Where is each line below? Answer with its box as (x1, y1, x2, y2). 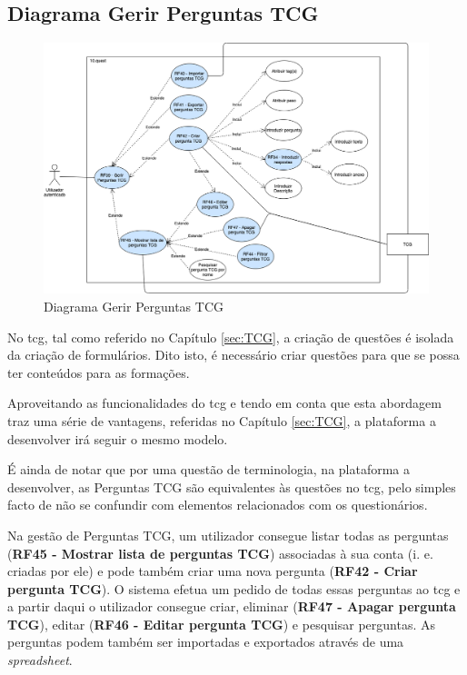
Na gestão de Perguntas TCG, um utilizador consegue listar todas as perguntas (7, 525, 449, 544)
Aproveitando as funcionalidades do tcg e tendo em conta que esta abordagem (7, 393, 442, 412)
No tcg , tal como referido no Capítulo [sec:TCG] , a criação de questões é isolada (7, 327, 454, 346)
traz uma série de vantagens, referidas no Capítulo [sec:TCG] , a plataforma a (7, 411, 436, 430)
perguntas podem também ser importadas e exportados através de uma (7, 632, 404, 651)
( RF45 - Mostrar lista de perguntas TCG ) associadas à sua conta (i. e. (7, 543, 433, 562)
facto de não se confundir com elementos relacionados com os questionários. (7, 495, 428, 514)
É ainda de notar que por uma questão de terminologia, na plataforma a (7, 460, 411, 479)
